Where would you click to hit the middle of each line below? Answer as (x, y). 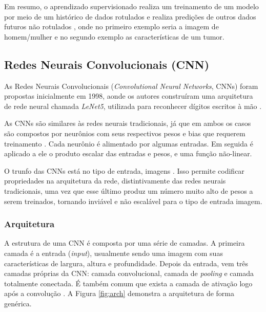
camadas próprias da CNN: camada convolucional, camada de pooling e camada (129, 273)
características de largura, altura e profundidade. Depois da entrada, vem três (126, 263)
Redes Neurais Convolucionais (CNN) (107, 64)
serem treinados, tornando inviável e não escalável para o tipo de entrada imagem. (133, 201)
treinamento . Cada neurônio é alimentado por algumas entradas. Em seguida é (129, 143)
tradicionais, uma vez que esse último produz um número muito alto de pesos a (129, 190)
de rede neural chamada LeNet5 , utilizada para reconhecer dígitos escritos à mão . (133, 106)
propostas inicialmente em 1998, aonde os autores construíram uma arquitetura (129, 96)
